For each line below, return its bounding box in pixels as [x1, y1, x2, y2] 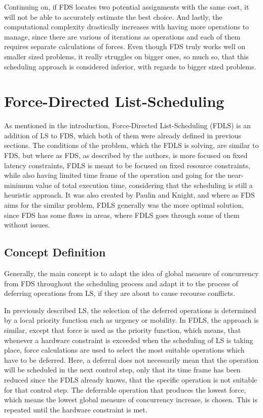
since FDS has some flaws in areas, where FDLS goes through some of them [4, 209, 240, 220]
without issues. [4, 219, 50, 230]
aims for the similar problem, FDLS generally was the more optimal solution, [4, 200, 244, 210]
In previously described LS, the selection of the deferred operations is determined [4, 305, 256, 315]
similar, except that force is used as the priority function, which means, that [4, 324, 241, 335]
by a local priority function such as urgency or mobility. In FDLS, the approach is [4, 315, 259, 325]
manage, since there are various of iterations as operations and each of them [4, 31, 241, 42]
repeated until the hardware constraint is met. [4, 404, 147, 414]
